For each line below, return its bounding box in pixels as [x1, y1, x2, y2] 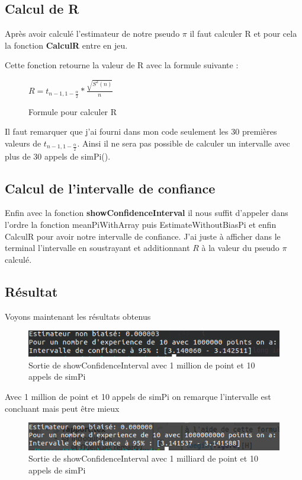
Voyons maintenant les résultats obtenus [5, 310, 151, 322]
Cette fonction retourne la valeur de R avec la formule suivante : [5, 59, 239, 71]
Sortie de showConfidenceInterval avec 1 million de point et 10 [28, 358, 255, 371]
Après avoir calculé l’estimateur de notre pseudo [5, 27, 180, 40]
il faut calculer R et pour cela [189, 27, 297, 40]
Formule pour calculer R [28, 105, 117, 117]
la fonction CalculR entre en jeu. [5, 39, 128, 51]
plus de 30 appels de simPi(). [5, 150, 111, 162]
